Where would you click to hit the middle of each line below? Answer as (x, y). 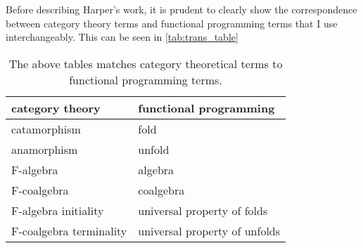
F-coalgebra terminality (69, 230)
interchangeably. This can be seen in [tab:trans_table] (122, 37)
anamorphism (45, 149)
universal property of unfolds (209, 230)
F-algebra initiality (58, 210)
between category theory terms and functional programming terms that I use (172, 23)
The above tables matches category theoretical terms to (146, 63)
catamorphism (46, 129)
